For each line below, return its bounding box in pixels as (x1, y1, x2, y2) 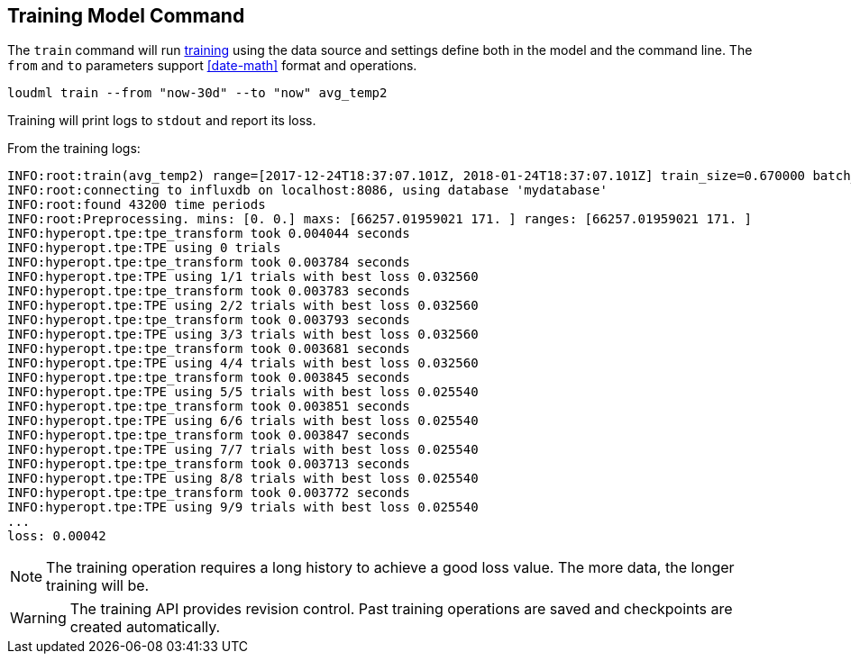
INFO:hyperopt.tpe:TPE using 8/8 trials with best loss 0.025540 (7, 471, 479, 486)
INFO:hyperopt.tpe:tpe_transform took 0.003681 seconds (7, 341, 410, 357)
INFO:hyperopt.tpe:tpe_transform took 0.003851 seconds (7, 399, 410, 414)
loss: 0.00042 (7, 529, 106, 544)
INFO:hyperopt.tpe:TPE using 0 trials (7, 240, 281, 256)
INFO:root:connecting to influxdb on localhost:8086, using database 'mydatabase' (7, 183, 608, 198)
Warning (10, 609, 67, 628)
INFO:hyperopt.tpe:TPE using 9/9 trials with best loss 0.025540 (7, 500, 479, 515)
